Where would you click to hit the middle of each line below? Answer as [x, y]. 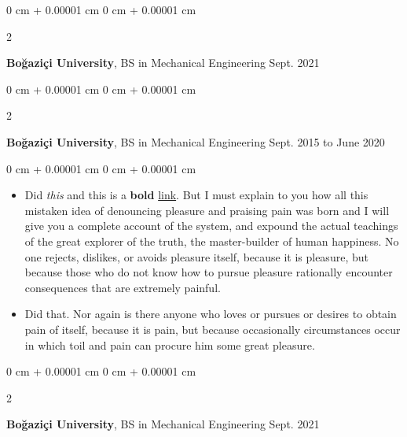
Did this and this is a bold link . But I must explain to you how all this [196, 195]
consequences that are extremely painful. [123, 287]
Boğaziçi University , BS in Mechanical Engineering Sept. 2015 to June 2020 [196, 141]
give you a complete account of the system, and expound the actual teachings [211, 226]
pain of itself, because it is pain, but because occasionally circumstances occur [213, 329]
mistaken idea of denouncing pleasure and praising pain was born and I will [207, 210]
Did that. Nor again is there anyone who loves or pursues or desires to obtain [211, 314]
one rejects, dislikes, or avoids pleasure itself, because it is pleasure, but [196, 256]
